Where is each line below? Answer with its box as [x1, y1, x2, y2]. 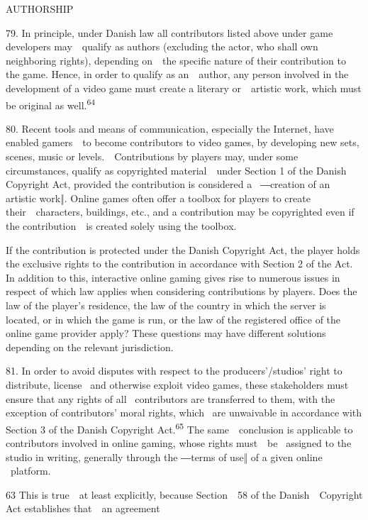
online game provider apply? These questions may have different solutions [6, 326, 326, 341]
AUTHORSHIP [6, 1, 74, 16]
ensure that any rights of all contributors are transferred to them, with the [6, 391, 335, 406]
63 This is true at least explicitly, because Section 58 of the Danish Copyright [6, 487, 363, 502]
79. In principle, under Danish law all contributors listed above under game [6, 25, 333, 40]
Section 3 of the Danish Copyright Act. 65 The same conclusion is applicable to [6, 419, 353, 436]
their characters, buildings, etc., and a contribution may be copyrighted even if [6, 204, 355, 219]
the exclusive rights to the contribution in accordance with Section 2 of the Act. [6, 256, 353, 271]
